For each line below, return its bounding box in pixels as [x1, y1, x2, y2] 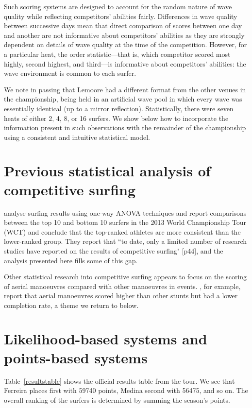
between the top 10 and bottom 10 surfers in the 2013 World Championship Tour [4, 217, 246, 227]
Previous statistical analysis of [4, 160, 211, 180]
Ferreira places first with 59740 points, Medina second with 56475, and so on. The [4, 385, 248, 395]
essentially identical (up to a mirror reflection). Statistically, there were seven [4, 103, 234, 113]
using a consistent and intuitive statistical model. [4, 132, 150, 142]
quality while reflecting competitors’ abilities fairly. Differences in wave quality [4, 11, 237, 21]
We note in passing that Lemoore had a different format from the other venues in [4, 84, 246, 94]
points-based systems [4, 347, 148, 367]
